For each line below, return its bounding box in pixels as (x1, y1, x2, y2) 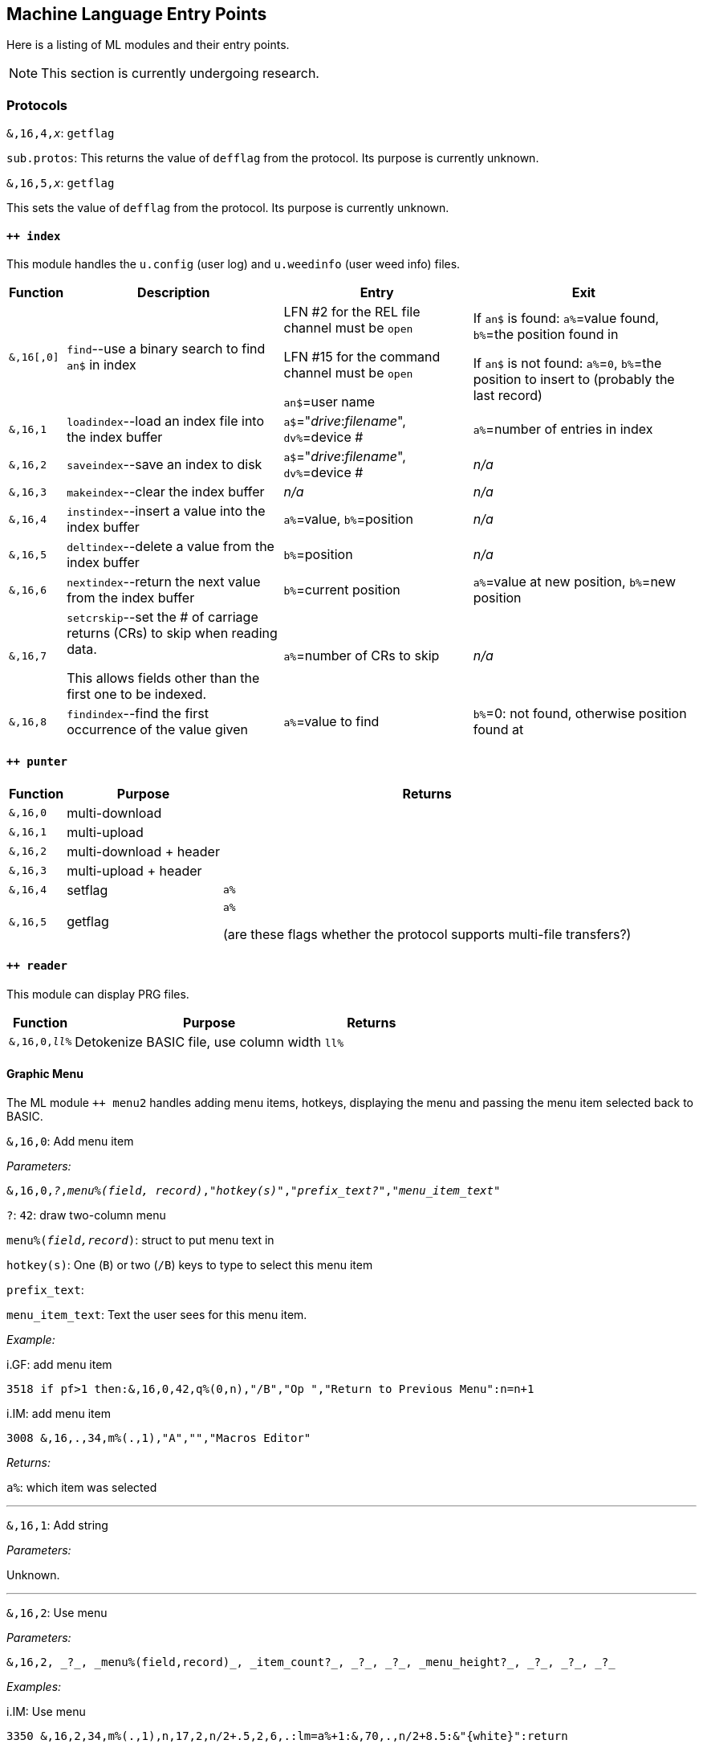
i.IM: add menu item (6, 1407, 111, 1421)
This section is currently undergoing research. (41, 65, 319, 82)
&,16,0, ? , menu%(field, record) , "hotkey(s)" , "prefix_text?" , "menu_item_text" (6, 1184, 501, 1198)
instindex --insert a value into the (67, 503, 266, 520)
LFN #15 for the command (283, 349, 441, 366)
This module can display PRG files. (6, 986, 189, 1001)
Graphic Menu (6, 1067, 83, 1081)
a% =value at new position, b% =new (473, 574, 676, 590)
